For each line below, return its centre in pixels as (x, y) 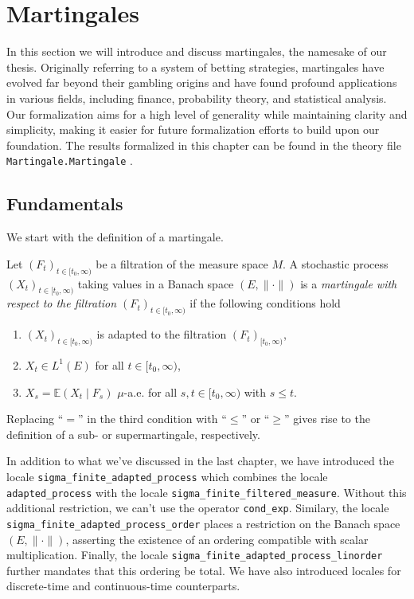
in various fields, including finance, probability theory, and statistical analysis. (197, 98)
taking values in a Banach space (156, 283)
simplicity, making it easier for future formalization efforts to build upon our (193, 129)
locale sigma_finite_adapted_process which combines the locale (167, 476)
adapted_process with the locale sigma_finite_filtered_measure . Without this (207, 492)
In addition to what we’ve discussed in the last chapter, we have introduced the (200, 461)
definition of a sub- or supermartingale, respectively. (133, 434)
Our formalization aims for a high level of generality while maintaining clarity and (207, 114)
